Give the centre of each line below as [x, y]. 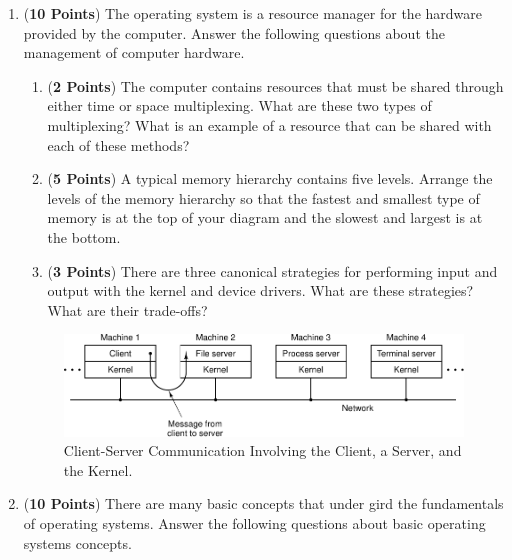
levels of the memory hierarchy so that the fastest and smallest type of [263, 197]
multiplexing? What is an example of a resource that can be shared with [269, 124]
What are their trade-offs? [127, 309]
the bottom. [84, 236]
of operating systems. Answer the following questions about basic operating [254, 523]
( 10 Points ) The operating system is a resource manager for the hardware [253, 13]
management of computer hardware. [134, 52]
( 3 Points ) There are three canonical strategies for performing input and [272, 270]
